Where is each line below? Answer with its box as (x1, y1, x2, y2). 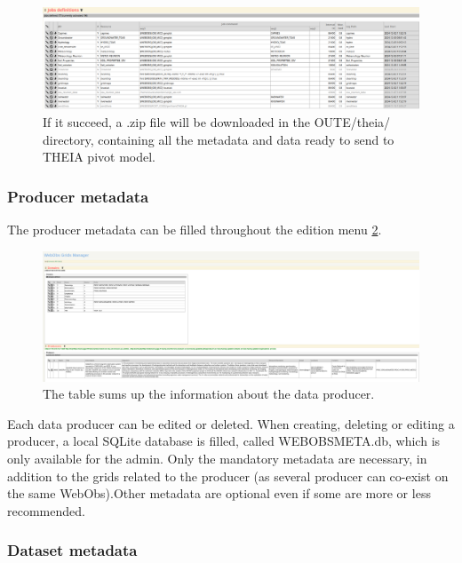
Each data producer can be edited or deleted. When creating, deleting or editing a (7, 414, 455, 432)
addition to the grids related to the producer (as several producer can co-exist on (7, 466, 449, 485)
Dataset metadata (7, 539, 138, 561)
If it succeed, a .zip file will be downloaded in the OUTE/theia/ (43, 113, 391, 131)
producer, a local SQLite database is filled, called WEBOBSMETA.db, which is (7, 432, 441, 450)
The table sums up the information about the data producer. (43, 385, 375, 403)
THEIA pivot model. (43, 147, 155, 166)
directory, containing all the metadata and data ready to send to (43, 130, 394, 148)
